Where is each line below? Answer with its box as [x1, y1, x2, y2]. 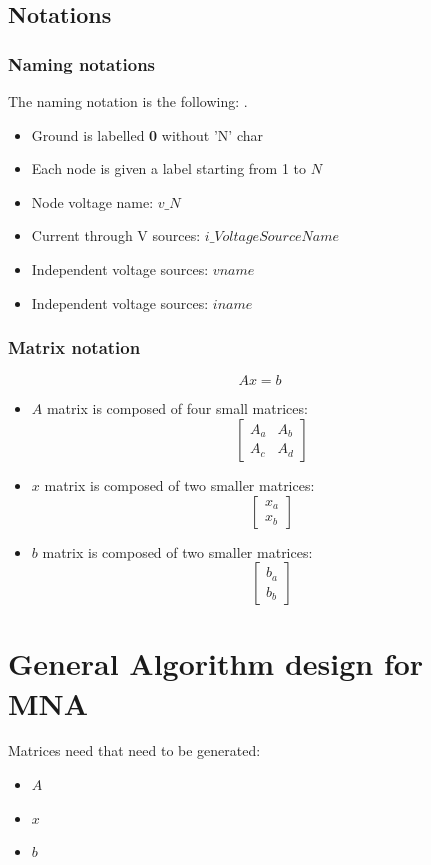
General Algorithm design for [8, 643, 424, 684]
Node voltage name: [31, 191, 154, 212]
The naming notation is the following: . [8, 91, 248, 111]
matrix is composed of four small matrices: [46, 398, 308, 419]
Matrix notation [8, 335, 141, 360]
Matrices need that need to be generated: [8, 740, 261, 761]
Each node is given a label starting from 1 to [31, 158, 306, 179]
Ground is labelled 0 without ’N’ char [31, 124, 263, 145]
